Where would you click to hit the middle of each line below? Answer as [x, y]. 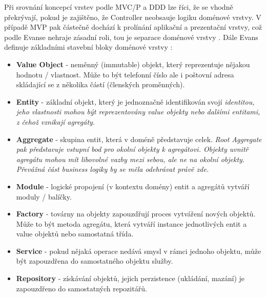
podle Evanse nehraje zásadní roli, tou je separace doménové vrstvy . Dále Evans [131, 37]
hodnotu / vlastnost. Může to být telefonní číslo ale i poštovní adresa [125, 74]
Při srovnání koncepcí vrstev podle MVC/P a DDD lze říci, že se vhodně [119, 7]
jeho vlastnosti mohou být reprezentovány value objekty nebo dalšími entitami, [138, 112]
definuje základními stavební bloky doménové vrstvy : [88, 47]
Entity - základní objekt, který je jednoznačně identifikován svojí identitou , [135, 101]
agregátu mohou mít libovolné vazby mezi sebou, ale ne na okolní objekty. [130, 159]
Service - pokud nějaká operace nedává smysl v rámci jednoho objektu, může [139, 251]
